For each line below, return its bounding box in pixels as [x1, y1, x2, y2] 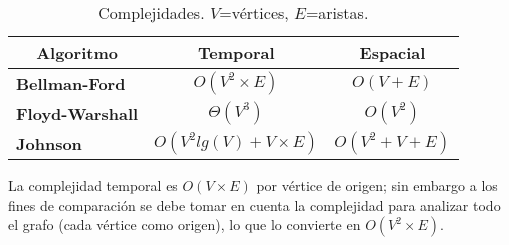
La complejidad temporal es [8, 175, 178, 195]
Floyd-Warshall [16, 101, 139, 125]
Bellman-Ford [16, 71, 126, 95]
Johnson [16, 131, 82, 155]
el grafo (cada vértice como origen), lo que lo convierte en [8, 214, 361, 235]
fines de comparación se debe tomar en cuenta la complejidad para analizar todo [8, 194, 501, 215]
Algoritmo [36, 41, 118, 64]
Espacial [359, 41, 426, 64]
